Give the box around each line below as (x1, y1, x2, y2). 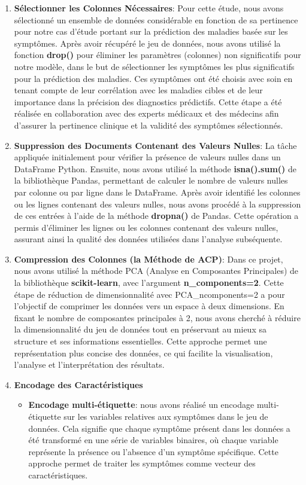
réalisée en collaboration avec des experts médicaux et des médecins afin (14, 107, 279, 120)
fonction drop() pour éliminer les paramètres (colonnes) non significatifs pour (14, 48, 301, 61)
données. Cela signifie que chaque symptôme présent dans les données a (28, 422, 290, 434)
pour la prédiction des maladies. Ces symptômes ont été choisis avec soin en (14, 72, 293, 84)
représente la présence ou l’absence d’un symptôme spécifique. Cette (28, 445, 278, 457)
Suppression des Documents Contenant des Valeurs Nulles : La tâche (14, 139, 297, 151)
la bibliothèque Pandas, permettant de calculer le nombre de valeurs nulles (14, 174, 288, 187)
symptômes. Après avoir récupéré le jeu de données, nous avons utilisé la (14, 36, 281, 49)
